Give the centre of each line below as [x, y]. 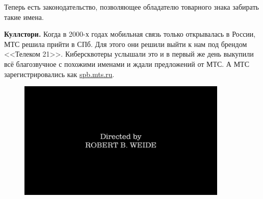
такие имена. [24, 17]
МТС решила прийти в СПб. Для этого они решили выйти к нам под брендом [126, 44]
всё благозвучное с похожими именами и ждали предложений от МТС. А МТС [127, 64]
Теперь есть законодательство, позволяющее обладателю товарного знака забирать [131, 7]
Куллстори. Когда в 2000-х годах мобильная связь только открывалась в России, [130, 34]
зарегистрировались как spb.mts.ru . [59, 74]
